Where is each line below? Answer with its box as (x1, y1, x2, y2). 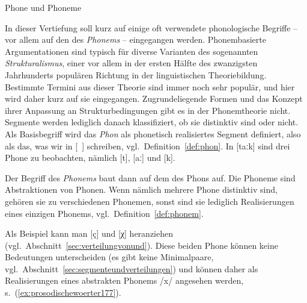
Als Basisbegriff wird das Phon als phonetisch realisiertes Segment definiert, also (5, 127, 301, 140)
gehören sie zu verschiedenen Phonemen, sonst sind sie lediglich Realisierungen (5, 195, 294, 207)
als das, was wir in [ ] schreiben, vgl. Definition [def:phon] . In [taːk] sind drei (5, 139, 290, 152)
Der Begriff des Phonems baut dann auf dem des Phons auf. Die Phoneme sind (5, 171, 296, 184)
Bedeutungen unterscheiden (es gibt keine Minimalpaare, (5, 251, 214, 263)
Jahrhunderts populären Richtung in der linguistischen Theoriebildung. (5, 68, 267, 81)
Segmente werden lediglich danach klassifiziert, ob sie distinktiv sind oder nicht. (5, 116, 299, 128)
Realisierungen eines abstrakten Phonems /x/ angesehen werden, (5, 274, 244, 287)
